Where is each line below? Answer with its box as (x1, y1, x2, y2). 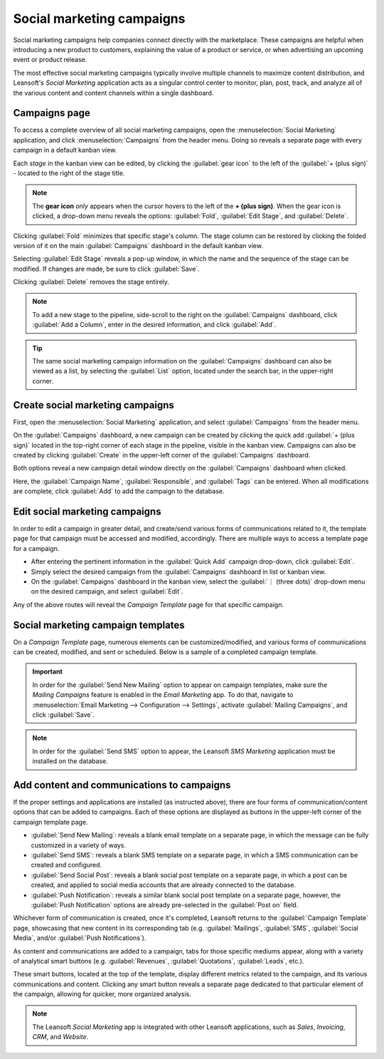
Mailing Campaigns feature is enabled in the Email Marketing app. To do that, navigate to (32, 691, 294, 699)
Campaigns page (13, 107, 90, 119)
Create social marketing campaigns (13, 399, 174, 411)
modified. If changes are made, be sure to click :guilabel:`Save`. (13, 264, 200, 273)
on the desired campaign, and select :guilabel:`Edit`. (31, 587, 183, 596)
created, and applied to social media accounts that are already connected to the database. (31, 881, 297, 889)
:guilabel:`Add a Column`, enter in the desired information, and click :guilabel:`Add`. (32, 321, 277, 329)
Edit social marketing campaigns (13, 505, 161, 517)
